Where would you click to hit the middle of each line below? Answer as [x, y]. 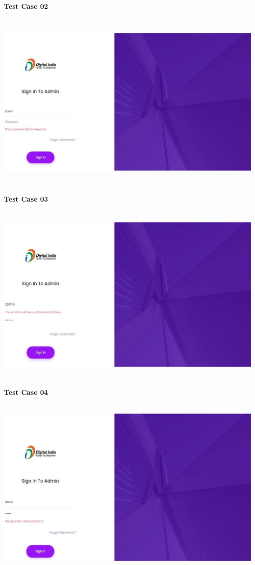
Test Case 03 [26, 199]
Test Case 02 [26, 6]
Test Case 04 [26, 392]
